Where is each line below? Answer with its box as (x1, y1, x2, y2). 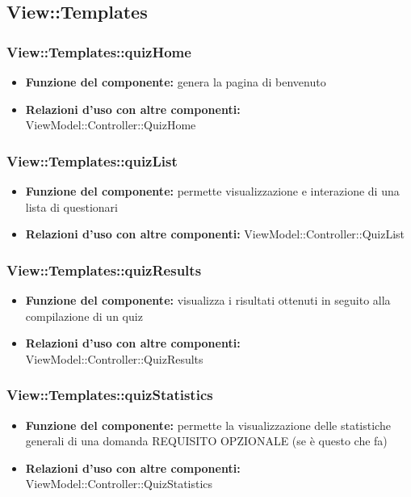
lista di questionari (25, 198, 118, 215)
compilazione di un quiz (25, 307, 143, 324)
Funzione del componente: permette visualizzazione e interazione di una (25, 183, 400, 199)
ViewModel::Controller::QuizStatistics (25, 475, 213, 492)
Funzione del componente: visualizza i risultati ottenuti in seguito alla (25, 292, 391, 308)
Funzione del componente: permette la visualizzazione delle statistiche (25, 416, 391, 433)
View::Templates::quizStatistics (6, 385, 213, 405)
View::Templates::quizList (6, 150, 178, 171)
